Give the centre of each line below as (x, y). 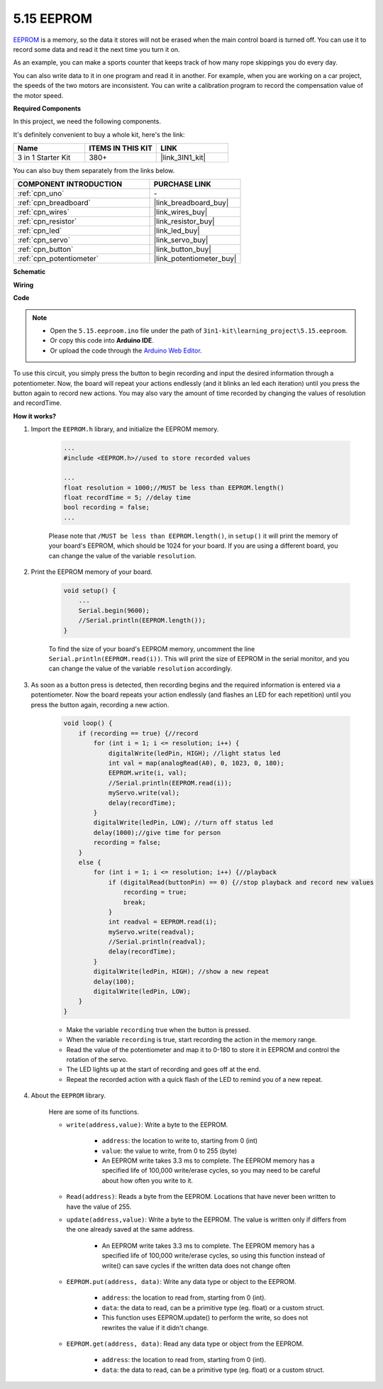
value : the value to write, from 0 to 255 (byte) (170, 1151)
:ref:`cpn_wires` (44, 212)
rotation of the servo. (97, 1059)
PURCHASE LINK (183, 184)
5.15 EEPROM (52, 18)
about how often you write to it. (148, 1180)
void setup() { (90, 591)
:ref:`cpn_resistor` (47, 221)
